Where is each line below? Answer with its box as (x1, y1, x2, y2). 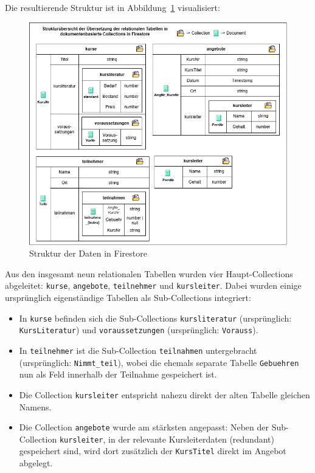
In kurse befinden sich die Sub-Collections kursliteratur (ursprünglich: (19, 311, 292, 324)
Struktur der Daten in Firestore (29, 247, 147, 260)
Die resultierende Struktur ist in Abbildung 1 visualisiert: (5, 1, 220, 13)
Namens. (19, 400, 52, 413)
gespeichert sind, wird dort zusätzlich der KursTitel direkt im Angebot (19, 444, 286, 457)
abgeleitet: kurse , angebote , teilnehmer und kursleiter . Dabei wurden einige (5, 279, 302, 292)
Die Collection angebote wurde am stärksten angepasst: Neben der (19, 421, 269, 433)
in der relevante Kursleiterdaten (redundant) (108, 432, 274, 445)
